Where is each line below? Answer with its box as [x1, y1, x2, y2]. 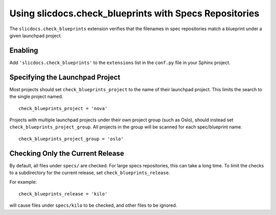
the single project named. [9, 94, 63, 100]
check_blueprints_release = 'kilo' [18, 191, 108, 197]
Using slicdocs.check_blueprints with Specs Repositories [9, 8, 260, 19]
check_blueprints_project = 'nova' [18, 105, 108, 111]
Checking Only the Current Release [9, 149, 125, 158]
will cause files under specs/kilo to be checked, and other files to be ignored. [9, 202, 177, 208]
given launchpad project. [9, 32, 62, 38]
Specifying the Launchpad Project [9, 73, 121, 81]
